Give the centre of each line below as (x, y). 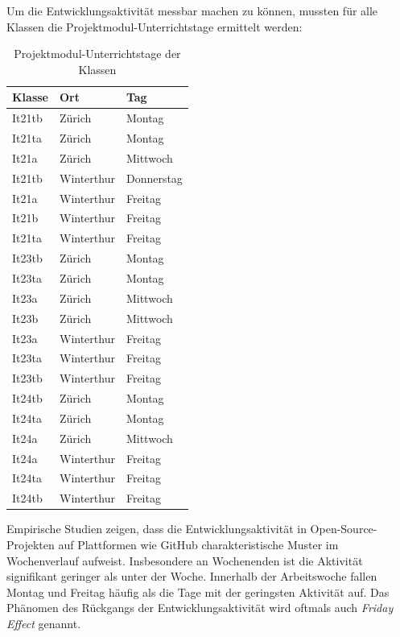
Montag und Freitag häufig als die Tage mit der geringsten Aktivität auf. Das (198, 591)
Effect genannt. (44, 623)
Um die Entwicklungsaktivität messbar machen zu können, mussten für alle (192, 10)
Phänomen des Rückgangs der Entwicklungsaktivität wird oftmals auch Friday (200, 608)
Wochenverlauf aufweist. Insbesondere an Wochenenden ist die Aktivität (185, 560)
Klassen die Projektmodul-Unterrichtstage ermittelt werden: (155, 26)
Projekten (31, 544)
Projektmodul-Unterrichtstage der (97, 54)
